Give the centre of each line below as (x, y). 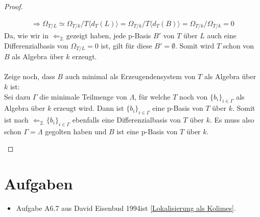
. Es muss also (232, 120)
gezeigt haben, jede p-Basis (109, 35)
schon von (239, 45)
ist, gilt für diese (126, 45)
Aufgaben (39, 184)
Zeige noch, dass (30, 76)
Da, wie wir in (26, 35)
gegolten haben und (76, 131)
